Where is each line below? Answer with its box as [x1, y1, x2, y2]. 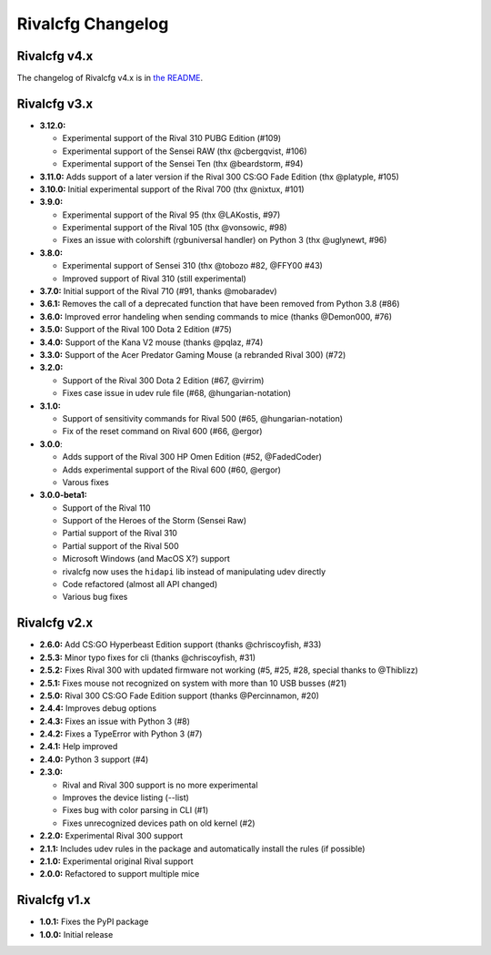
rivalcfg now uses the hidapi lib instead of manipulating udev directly [62, 565, 326, 577]
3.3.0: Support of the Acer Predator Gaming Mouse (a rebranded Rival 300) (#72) [39, 350, 346, 360]
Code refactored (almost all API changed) [62, 579, 218, 590]
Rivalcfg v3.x [16, 96, 94, 111]
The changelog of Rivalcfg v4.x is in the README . [16, 73, 204, 84]
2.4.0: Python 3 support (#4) [39, 754, 149, 765]
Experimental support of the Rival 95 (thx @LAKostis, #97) [62, 209, 281, 220]
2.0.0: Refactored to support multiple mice [39, 869, 200, 879]
